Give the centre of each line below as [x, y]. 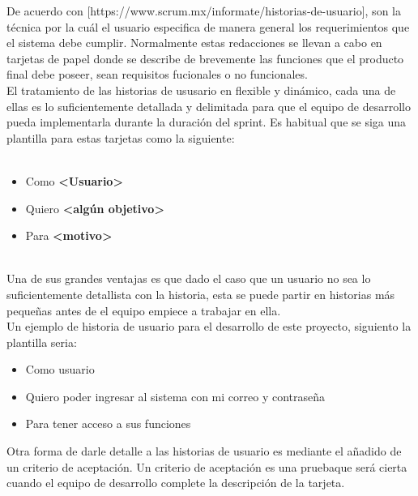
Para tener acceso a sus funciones [108, 423]
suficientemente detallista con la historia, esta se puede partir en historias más [201, 294]
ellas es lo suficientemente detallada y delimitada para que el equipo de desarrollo [209, 106]
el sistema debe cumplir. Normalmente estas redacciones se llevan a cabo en [194, 43]
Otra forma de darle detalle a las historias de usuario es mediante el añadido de [204, 451]
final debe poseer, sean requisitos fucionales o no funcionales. [157, 74]
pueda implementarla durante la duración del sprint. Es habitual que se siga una [207, 122]
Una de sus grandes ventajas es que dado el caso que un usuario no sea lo [189, 278]
